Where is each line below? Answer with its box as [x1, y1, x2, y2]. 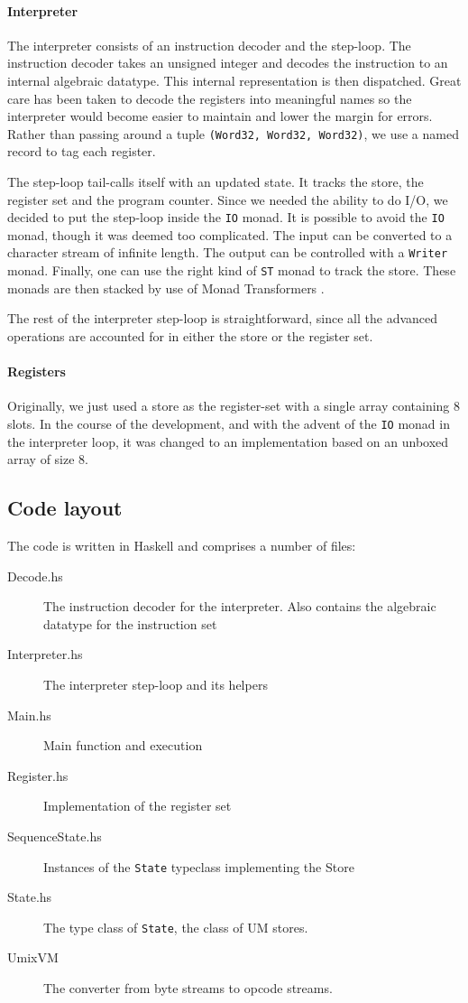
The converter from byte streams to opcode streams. [43, 979, 333, 998]
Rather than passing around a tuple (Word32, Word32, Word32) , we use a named [7, 124, 459, 143]
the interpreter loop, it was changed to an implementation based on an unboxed [7, 432, 449, 450]
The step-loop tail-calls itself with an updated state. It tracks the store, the [7, 172, 424, 191]
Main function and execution [43, 736, 203, 755]
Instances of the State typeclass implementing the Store [43, 857, 354, 876]
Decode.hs [7, 566, 63, 585]
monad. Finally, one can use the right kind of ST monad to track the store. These [7, 261, 456, 280]
